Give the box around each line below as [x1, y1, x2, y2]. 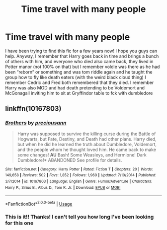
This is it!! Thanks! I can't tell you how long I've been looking [5, 213, 154, 220]
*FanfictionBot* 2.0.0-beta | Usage [5, 200, 73, 207]
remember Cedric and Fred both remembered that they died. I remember [5, 79, 154, 85]
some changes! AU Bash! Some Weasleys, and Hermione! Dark [17, 152, 147, 157]
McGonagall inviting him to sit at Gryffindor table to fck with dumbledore [5, 90, 153, 96]
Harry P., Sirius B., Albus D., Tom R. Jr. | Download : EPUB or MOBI [5, 185, 121, 190]
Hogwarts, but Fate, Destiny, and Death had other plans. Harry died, [17, 136, 157, 142]
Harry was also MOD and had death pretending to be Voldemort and [5, 84, 145, 90]
